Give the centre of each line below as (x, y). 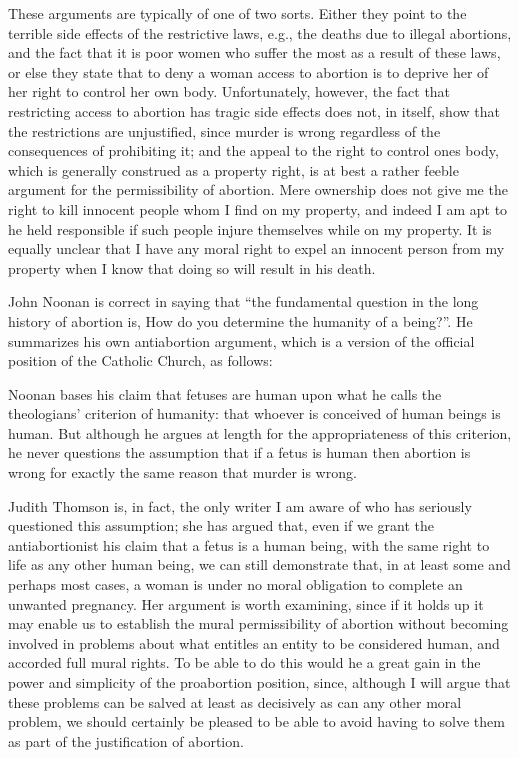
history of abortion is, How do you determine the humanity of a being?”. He (240, 320)
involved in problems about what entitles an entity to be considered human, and (254, 642)
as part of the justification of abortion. (126, 740)
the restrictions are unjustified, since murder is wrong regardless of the (224, 130)
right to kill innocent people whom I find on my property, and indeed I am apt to (258, 208)
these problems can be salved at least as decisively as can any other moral (235, 701)
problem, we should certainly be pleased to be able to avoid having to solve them (256, 721)
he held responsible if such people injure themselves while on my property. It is (250, 228)
